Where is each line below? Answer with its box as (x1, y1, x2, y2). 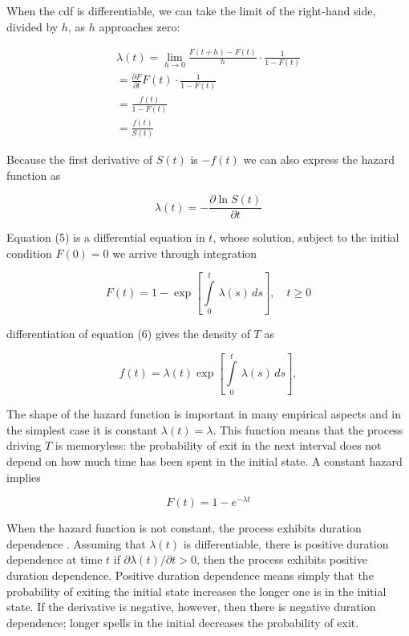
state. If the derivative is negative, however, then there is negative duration (6, 598, 376, 615)
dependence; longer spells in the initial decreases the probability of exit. (6, 614, 359, 630)
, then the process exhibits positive (196, 551, 367, 568)
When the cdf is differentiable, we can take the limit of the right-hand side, (6, 2, 376, 18)
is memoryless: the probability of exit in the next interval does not (55, 437, 382, 454)
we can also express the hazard (243, 150, 395, 167)
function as (6, 166, 61, 183)
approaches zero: (99, 18, 180, 35)
